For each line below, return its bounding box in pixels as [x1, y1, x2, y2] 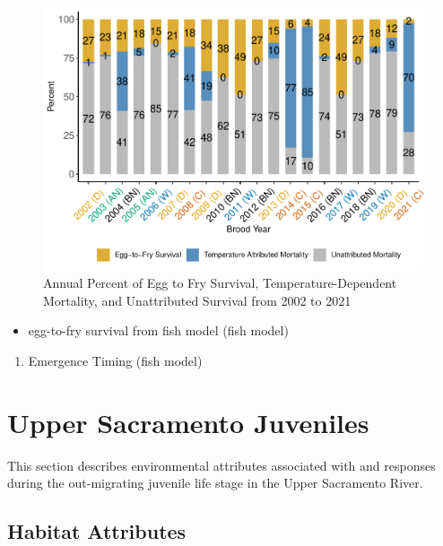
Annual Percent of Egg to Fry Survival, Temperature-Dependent [43, 273, 397, 292]
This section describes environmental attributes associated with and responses [7, 455, 436, 474]
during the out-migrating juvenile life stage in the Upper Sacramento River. [7, 473, 423, 492]
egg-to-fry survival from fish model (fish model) [28, 321, 289, 340]
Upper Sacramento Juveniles [7, 403, 369, 440]
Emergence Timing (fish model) [28, 351, 203, 369]
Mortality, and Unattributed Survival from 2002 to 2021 [43, 290, 352, 309]
